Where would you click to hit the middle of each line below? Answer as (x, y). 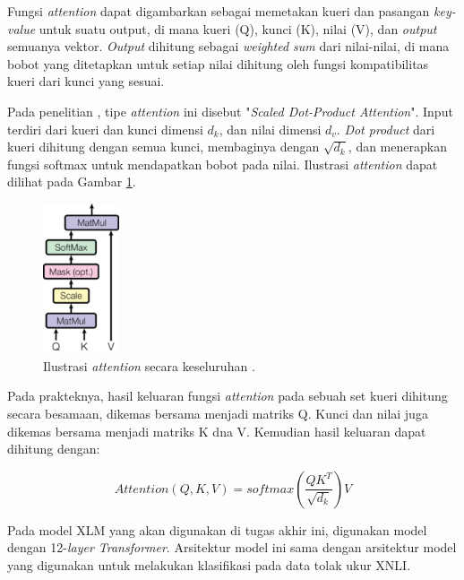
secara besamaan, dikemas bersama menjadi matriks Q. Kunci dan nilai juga (218, 414)
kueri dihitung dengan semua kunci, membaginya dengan (163, 147)
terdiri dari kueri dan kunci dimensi (105, 129)
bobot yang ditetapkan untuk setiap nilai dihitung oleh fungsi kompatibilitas (218, 63)
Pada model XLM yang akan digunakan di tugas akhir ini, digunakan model (217, 529)
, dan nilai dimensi (270, 129)
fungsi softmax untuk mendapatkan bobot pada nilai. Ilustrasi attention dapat (223, 164)
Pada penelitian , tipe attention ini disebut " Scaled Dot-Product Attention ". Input (230, 111)
